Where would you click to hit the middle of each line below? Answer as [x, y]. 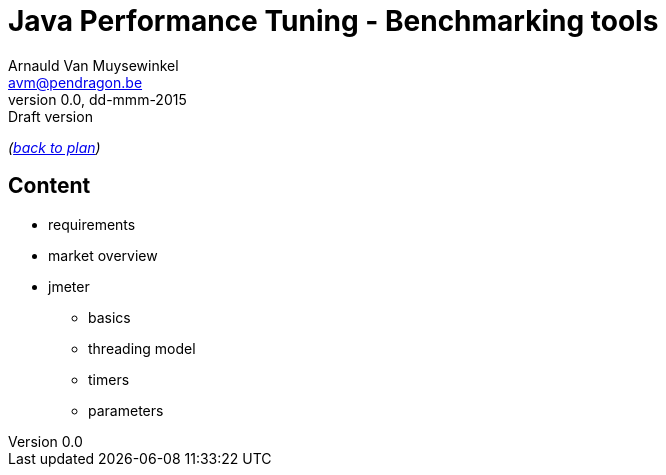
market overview [103, 255]
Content [49, 186]
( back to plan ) [54, 147]
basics [109, 317]
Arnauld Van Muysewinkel [93, 65]
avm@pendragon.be [75, 82]
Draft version [50, 116]
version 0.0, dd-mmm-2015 [97, 99]
